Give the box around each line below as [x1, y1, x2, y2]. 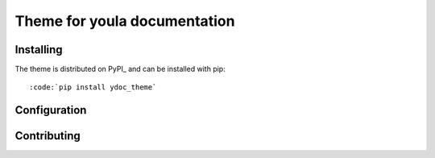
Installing [14, 43, 64, 56]
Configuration [14, 103, 87, 117]
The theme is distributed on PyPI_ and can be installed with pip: [14, 64, 226, 74]
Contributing [14, 129, 81, 143]
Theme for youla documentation [14, 12, 235, 30]
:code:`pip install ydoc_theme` [29, 83, 157, 92]
